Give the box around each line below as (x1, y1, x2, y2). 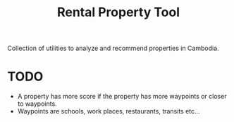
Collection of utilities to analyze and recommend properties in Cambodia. (7, 44, 220, 53)
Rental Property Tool (56, 4, 180, 20)
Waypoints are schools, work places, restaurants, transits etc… (17, 107, 200, 116)
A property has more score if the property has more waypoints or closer (17, 92, 227, 101)
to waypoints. (17, 99, 58, 108)
